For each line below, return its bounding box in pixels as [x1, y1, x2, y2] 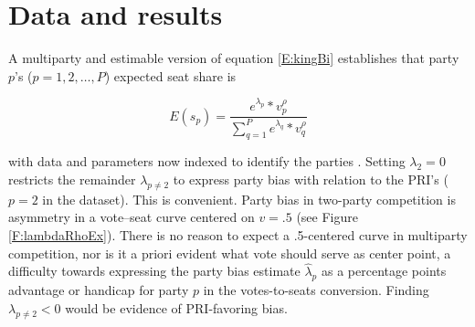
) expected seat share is [104, 66, 237, 85]
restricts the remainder [8, 169, 136, 188]
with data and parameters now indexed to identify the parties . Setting [8, 152, 406, 171]
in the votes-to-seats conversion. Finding [203, 280, 429, 300]
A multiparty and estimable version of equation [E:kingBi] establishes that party [8, 48, 459, 68]
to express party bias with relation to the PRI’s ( [173, 169, 449, 188]
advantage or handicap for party [8, 280, 189, 300]
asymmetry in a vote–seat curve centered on [8, 207, 255, 227]
